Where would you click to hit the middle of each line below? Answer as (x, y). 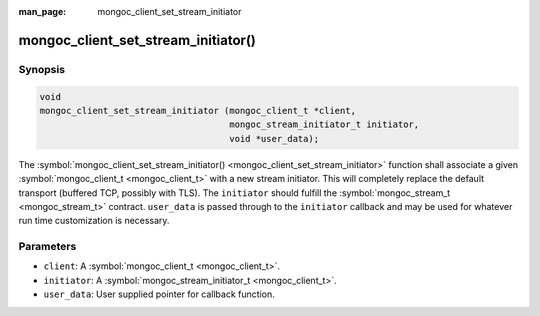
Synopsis (41, 69)
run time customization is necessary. (94, 221)
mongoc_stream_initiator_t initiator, (324, 124)
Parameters (47, 247)
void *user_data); (274, 138)
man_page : (42, 11)
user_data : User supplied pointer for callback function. (159, 294)
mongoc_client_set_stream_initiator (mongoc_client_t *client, (198, 110)
